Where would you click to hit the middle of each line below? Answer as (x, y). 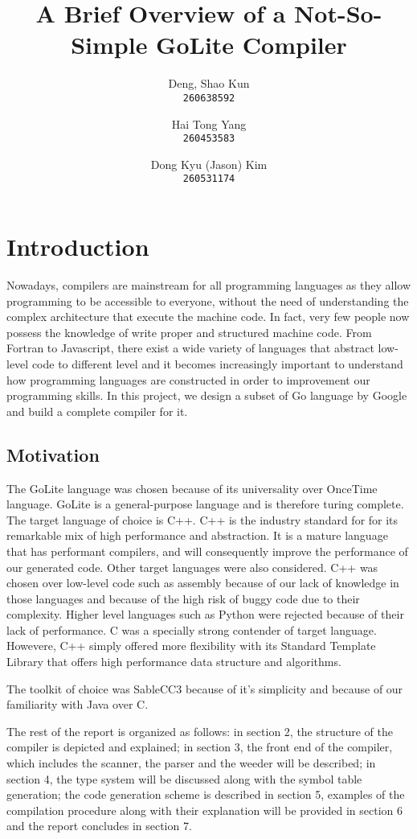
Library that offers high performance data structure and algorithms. (174, 662)
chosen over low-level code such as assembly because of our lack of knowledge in (203, 583)
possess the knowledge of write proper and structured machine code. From (189, 332)
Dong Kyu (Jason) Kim (209, 164)
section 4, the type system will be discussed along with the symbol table (184, 778)
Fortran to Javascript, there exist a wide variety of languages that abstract (190, 348)
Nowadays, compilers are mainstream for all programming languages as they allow (209, 285)
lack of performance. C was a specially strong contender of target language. (192, 629)
